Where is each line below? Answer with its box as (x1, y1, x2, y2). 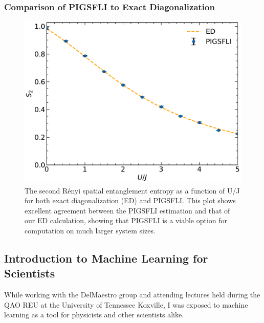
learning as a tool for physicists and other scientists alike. (4, 309, 184, 320)
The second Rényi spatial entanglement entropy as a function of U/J (25, 185, 240, 196)
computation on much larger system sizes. (25, 225, 156, 235)
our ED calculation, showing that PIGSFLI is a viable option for (25, 215, 228, 226)
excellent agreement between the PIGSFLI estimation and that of (25, 205, 230, 216)
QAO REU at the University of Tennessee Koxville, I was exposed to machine (4, 299, 248, 310)
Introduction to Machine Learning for (4, 250, 208, 266)
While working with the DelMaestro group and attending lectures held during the (4, 289, 260, 300)
